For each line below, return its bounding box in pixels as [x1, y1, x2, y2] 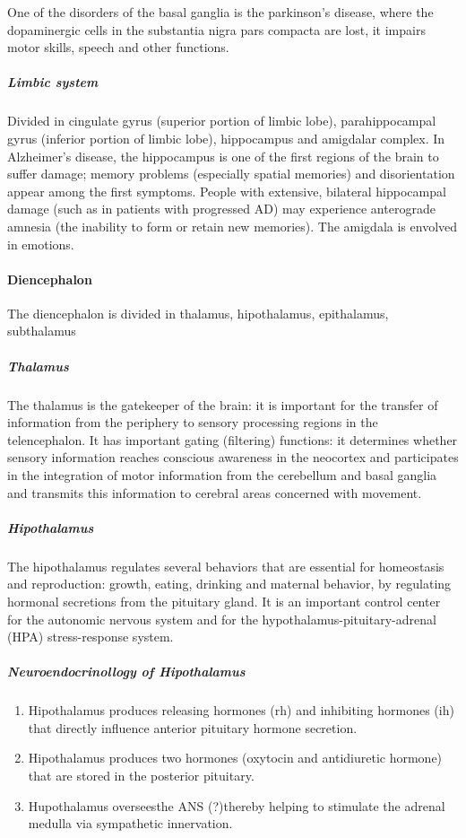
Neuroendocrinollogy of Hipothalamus [7, 662, 246, 681]
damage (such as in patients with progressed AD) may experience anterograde [7, 199, 436, 218]
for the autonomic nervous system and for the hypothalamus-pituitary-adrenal [7, 609, 436, 628]
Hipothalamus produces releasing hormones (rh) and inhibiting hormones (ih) [28, 701, 454, 720]
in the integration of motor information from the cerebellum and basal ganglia [7, 466, 437, 484]
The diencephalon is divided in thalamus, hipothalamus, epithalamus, [7, 303, 389, 322]
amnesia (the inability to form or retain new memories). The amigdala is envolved [7, 216, 458, 235]
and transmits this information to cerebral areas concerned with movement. [7, 483, 422, 502]
